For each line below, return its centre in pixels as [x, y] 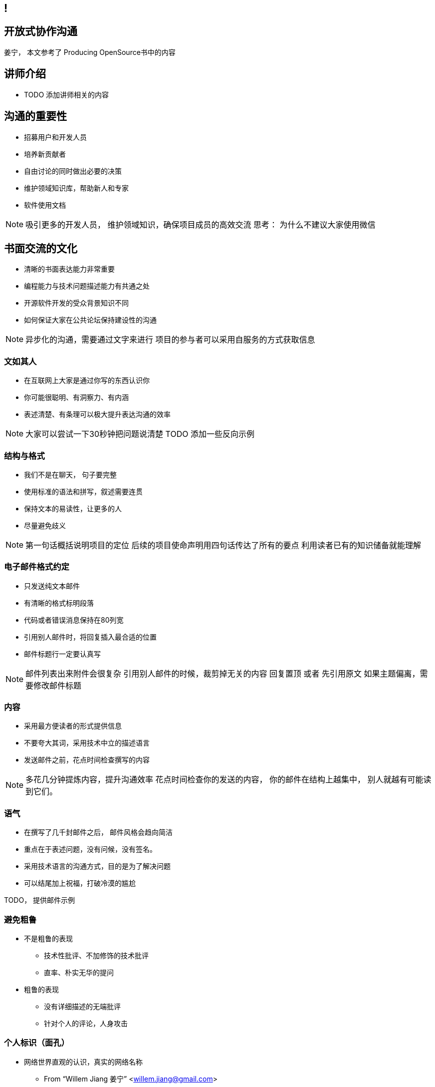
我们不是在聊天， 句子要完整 [70, 474]
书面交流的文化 [41, 248]
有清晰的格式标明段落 [59, 603]
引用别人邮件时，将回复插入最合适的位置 [90, 637]
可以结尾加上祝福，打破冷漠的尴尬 [80, 883]
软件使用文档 [45, 205]
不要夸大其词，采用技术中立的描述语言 [87, 743]
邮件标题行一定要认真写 [62, 654]
